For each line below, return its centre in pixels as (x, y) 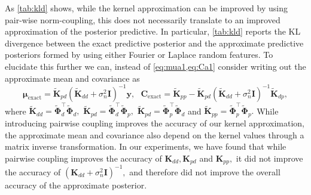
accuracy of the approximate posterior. (76, 185)
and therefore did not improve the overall (205, 171)
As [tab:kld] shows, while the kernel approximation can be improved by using (146, 8)
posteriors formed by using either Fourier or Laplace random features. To (139, 55)
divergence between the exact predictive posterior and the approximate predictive (154, 43)
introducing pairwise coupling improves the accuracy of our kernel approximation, (155, 123)
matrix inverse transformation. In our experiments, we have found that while (146, 146)
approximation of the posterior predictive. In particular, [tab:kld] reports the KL (153, 31)
